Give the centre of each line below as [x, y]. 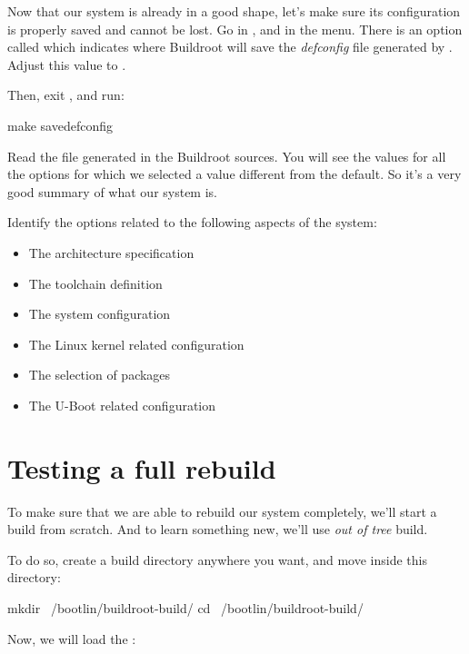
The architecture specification [111, 252]
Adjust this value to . [67, 64]
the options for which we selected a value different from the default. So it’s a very [234, 174]
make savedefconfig [60, 125]
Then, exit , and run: [66, 95]
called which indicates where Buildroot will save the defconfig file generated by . [230, 47]
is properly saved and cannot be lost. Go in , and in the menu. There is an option [235, 29]
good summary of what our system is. [112, 191]
